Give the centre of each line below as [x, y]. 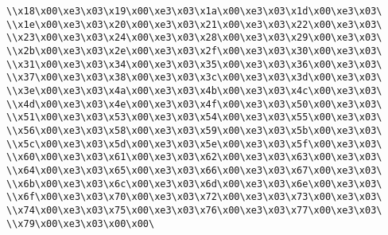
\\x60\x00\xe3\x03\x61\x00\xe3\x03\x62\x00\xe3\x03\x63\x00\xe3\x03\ [194, 157]
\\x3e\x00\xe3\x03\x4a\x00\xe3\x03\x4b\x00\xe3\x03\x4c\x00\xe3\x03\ [194, 90]
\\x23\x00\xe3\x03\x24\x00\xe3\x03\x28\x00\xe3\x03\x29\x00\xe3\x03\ [194, 38]
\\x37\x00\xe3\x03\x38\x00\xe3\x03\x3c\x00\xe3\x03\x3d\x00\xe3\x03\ [194, 78]
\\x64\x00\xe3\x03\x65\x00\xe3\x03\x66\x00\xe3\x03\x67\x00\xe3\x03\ [194, 170]
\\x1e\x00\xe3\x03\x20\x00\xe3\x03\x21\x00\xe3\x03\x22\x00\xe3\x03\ [194, 24]
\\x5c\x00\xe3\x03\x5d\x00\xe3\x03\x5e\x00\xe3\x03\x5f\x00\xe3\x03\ [194, 144]
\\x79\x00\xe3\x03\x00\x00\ [81, 223]
